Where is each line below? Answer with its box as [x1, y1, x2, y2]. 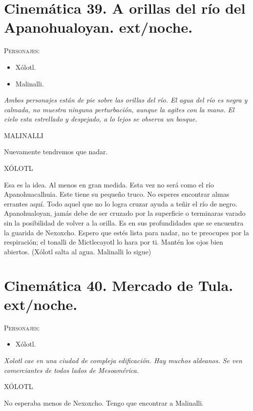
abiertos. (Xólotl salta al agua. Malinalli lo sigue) [4, 246, 151, 256]
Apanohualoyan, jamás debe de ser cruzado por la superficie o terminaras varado [4, 208, 246, 218]
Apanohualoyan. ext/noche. [4, 17, 193, 37]
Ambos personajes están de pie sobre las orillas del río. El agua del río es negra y [4, 95, 248, 105]
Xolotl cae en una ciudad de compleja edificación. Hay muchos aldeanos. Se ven [4, 355, 242, 365]
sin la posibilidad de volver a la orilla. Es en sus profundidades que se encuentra [4, 218, 244, 228]
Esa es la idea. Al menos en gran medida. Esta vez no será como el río [4, 179, 214, 189]
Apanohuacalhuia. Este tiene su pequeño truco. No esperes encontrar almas [4, 189, 230, 199]
